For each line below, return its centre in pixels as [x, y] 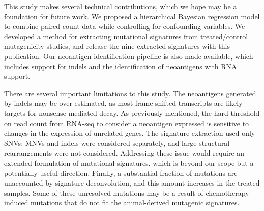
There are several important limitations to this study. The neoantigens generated [130, 93]
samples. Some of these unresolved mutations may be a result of [104, 192]
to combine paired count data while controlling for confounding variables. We [125, 26]
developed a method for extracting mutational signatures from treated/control [126, 36]
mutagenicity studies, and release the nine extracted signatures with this [117, 46]
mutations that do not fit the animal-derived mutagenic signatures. [135, 203]
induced [16, 203]
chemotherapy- [229, 192]
